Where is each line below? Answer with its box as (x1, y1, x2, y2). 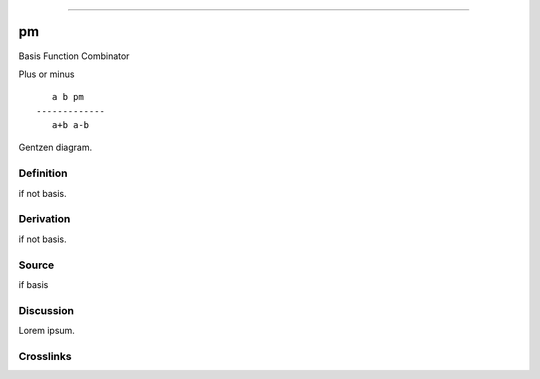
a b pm (51, 91, 84, 103)
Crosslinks (18, 349, 72, 363)
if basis (18, 278, 49, 290)
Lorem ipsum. (18, 325, 75, 337)
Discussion (18, 303, 75, 317)
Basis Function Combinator (18, 50, 130, 62)
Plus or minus (18, 68, 75, 80)
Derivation (18, 212, 71, 226)
